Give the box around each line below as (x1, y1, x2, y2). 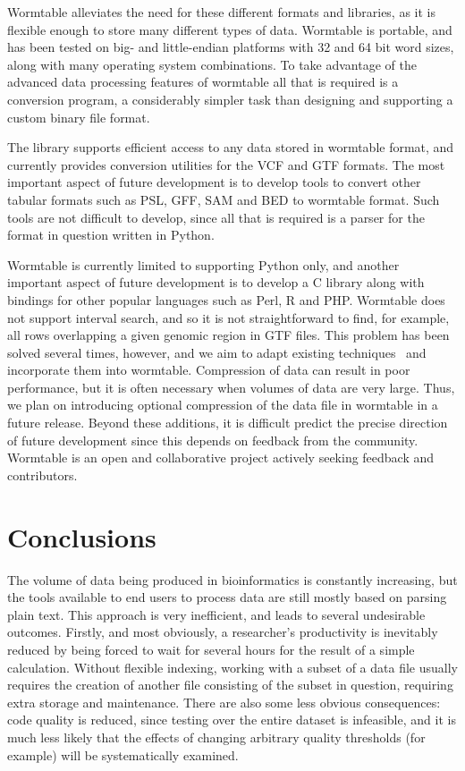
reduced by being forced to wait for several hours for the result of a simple (7, 640, 415, 658)
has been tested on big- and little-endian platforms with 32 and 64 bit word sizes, (7, 38, 454, 56)
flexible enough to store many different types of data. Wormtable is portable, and (7, 20, 452, 38)
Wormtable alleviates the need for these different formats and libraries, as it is (7, 3, 436, 21)
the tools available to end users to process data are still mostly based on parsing (7, 588, 447, 606)
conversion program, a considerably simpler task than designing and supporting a (7, 89, 453, 108)
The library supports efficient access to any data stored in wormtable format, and (7, 138, 454, 157)
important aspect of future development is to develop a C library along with (7, 273, 425, 292)
